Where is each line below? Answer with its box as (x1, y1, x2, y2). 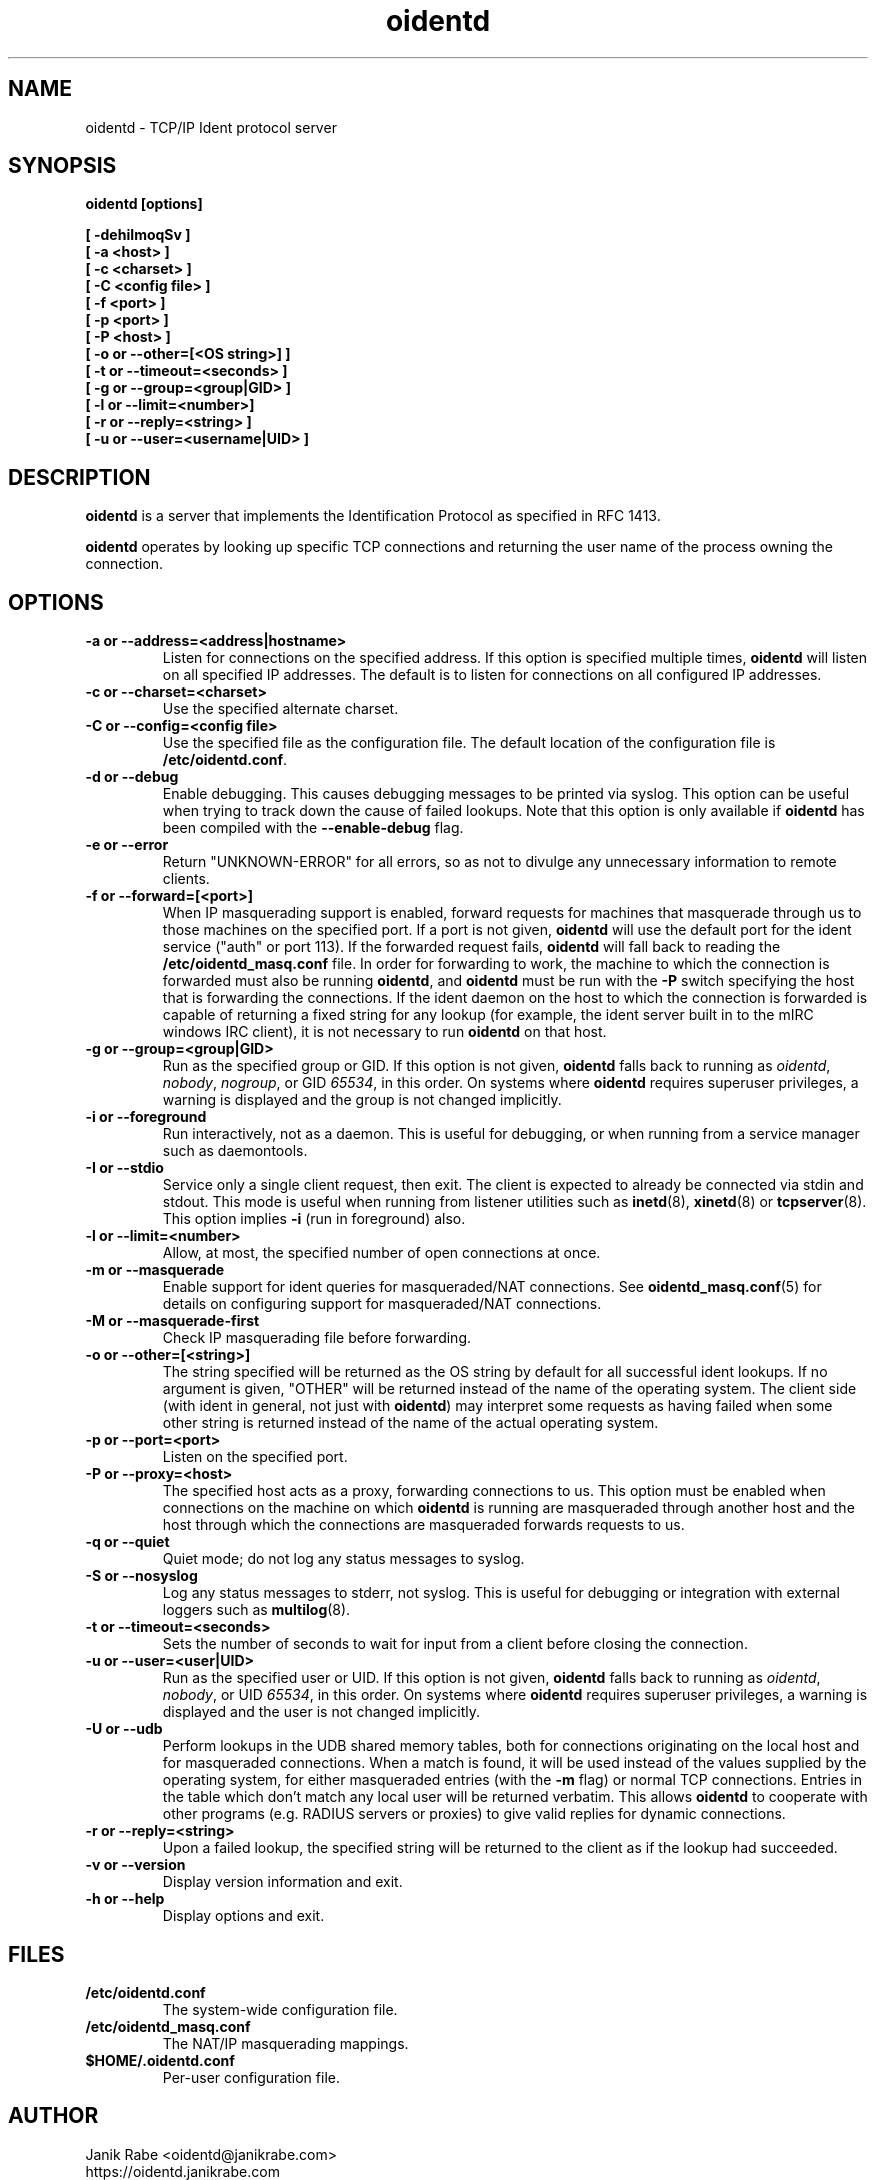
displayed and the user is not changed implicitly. (162, 1703, 480, 1721)
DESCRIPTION (8, 464, 151, 490)
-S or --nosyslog (85, 1567, 198, 1585)
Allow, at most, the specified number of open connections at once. (162, 1244, 601, 1262)
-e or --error (85, 836, 169, 854)
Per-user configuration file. (162, 2068, 340, 2086)
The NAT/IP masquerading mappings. (162, 2034, 409, 2052)
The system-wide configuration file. (162, 2000, 398, 2018)
